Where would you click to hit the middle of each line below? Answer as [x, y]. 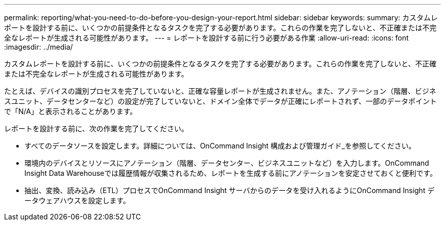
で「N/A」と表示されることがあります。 [71, 111]
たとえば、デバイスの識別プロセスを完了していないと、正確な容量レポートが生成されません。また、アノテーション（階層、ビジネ [220, 91]
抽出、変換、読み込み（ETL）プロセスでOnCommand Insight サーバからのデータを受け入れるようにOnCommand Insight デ [230, 190]
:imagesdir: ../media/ [39, 47]
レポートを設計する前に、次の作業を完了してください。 [96, 128]
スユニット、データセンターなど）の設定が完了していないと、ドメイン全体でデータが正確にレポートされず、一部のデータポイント [220, 101]
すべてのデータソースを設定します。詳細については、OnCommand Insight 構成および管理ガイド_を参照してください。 [220, 146]
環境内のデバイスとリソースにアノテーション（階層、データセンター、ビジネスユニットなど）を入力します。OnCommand [227, 163]
